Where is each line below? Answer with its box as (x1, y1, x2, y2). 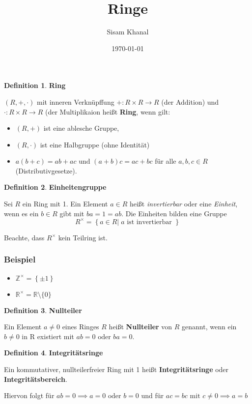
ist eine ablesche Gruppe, (43, 123, 119, 133)
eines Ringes (62, 321, 99, 332)
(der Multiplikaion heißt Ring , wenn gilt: (45, 106, 170, 116)
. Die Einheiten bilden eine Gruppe (121, 208, 227, 218)
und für (141, 390, 164, 401)
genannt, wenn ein (182, 321, 237, 332)
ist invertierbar (127, 218, 172, 226)
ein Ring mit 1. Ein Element (22, 199, 108, 209)
